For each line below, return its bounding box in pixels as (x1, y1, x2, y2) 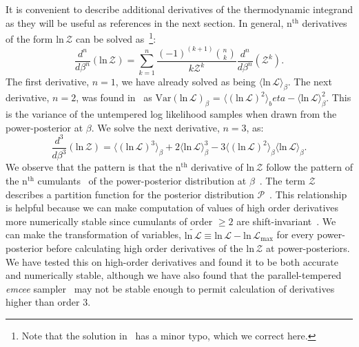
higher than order (6, 295, 80, 309)
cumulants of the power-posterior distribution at (37, 173, 247, 187)
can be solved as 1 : (76, 30, 156, 45)
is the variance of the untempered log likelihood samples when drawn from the (6, 107, 337, 121)
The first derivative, (6, 74, 90, 88)
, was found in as (76, 90, 152, 105)
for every (276, 227, 314, 242)
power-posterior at (6, 120, 83, 134)
